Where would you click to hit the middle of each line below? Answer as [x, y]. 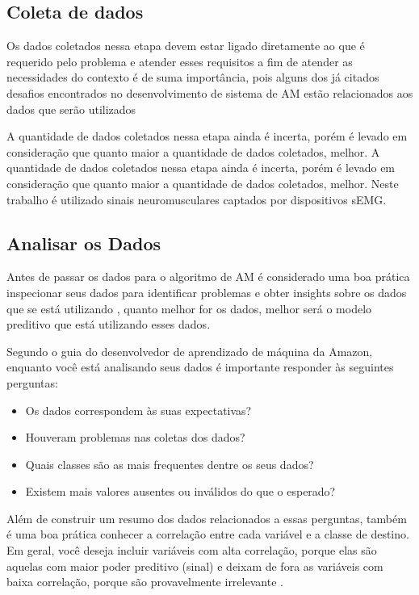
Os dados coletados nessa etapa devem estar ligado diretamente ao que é [186, 46]
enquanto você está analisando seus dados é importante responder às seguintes [200, 367]
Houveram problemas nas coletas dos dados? [135, 437]
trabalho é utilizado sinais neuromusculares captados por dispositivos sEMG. [197, 199]
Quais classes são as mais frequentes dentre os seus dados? [170, 464]
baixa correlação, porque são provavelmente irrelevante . [145, 582]
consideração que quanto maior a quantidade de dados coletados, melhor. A [193, 151]
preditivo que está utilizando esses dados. [109, 324]
